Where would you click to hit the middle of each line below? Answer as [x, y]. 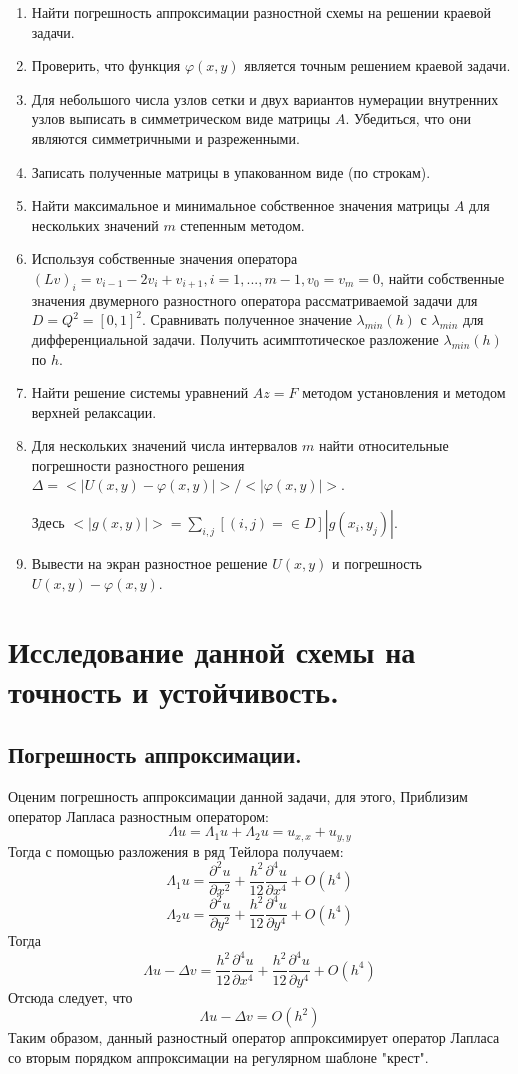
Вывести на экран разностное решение [149, 563]
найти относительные [383, 445]
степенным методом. [242, 224]
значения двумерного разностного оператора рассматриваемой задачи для [254, 299]
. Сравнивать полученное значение [247, 319]
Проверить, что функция [106, 65]
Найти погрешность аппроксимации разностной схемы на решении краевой [261, 12]
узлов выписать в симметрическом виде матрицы [181, 118]
